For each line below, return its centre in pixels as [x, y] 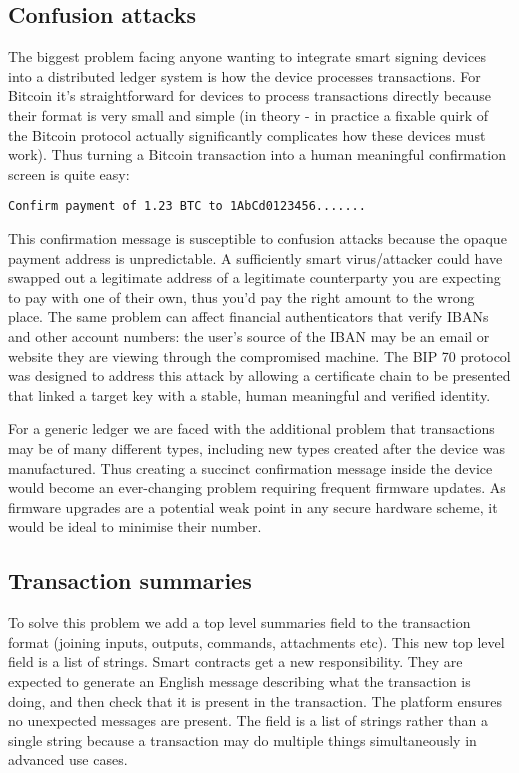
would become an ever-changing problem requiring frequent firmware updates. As [257, 487]
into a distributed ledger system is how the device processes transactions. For [244, 75]
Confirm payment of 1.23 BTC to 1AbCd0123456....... [187, 206]
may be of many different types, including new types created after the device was [256, 447]
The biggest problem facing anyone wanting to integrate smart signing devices [247, 56]
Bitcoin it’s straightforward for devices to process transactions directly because [249, 95]
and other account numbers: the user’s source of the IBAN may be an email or [249, 335]
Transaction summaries [130, 580]
